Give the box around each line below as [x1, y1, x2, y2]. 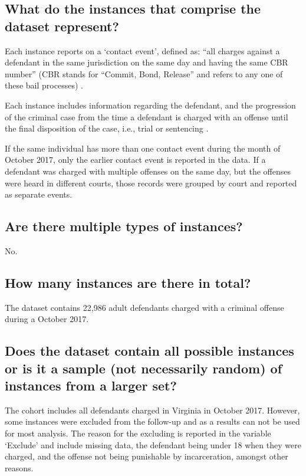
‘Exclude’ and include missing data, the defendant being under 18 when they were [5, 438, 301, 451]
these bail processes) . [5, 79, 83, 91]
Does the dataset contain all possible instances [5, 342, 294, 360]
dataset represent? [5, 17, 119, 35]
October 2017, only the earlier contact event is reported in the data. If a [5, 153, 266, 166]
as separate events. [5, 188, 73, 201]
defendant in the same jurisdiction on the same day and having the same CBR [5, 56, 288, 68]
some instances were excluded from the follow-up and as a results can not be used [5, 415, 300, 428]
